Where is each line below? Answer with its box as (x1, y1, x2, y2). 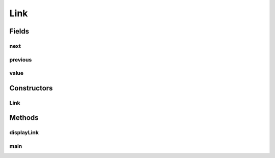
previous (9, 56, 32, 63)
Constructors (9, 84, 53, 92)
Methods (9, 113, 39, 122)
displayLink (9, 129, 39, 136)
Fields (9, 27, 30, 36)
